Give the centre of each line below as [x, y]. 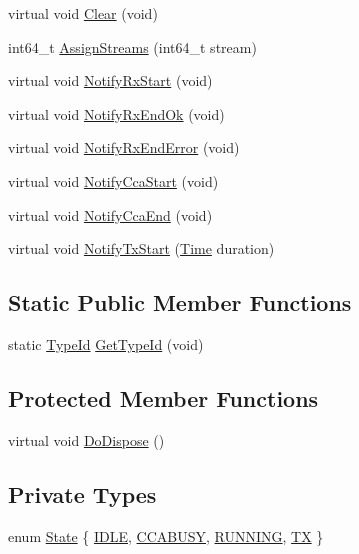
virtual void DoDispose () [86, 439]
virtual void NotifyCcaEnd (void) [110, 214]
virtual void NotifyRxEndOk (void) [116, 113]
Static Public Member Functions [180, 302]
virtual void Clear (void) [83, 13]
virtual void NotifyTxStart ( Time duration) [141, 248]
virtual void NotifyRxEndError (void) [124, 147]
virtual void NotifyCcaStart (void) [113, 180]
